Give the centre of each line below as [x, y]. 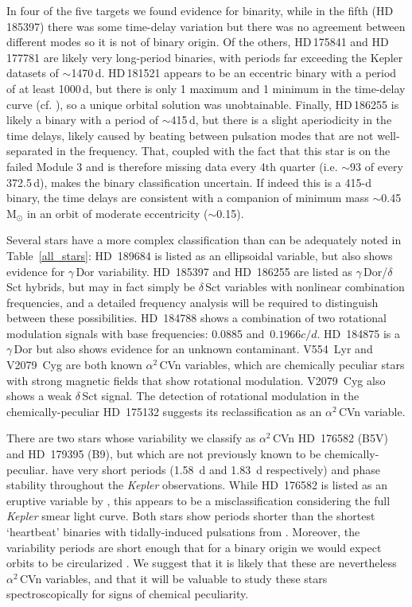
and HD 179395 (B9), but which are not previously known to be [164, 454]
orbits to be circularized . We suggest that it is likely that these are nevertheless [202, 563]
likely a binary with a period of [83, 120]
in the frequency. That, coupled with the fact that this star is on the [223, 151]
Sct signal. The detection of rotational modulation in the [221, 396]
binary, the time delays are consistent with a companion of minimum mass [188, 198]
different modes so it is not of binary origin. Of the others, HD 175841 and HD [198, 42]
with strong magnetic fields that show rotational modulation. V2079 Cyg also [196, 380]
